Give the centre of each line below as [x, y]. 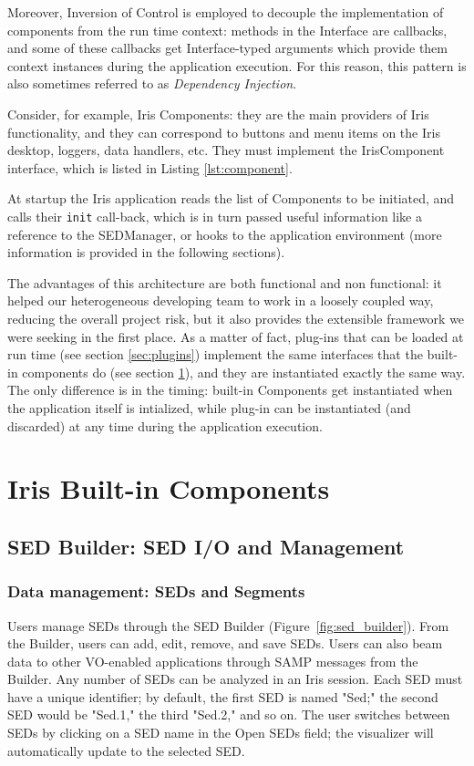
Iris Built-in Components [169, 488]
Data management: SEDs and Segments [156, 591]
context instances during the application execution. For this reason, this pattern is [237, 65]
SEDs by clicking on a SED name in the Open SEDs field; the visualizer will [221, 733]
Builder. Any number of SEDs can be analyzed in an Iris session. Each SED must [235, 679]
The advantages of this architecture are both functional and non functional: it [225, 282]
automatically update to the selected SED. [126, 750]
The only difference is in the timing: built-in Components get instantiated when [230, 390]
